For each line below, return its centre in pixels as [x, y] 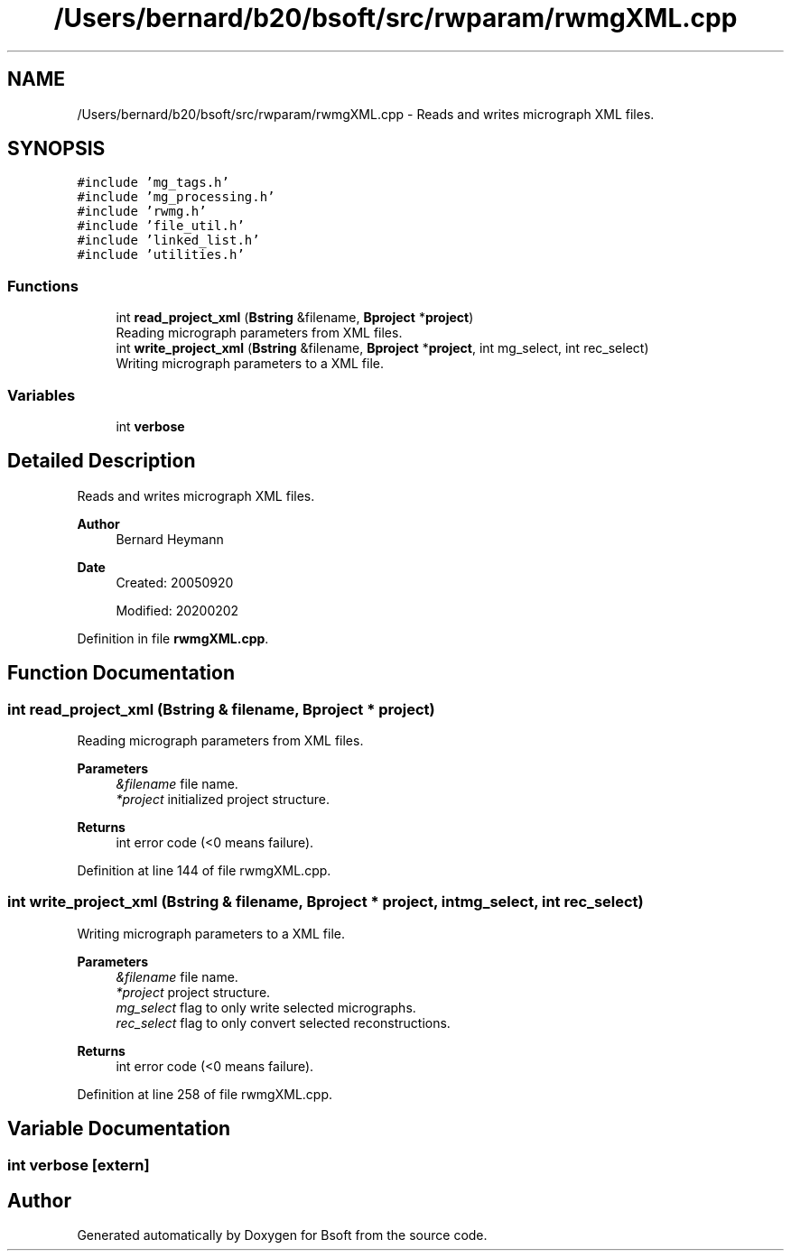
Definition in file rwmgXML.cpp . [173, 638]
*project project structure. [193, 992]
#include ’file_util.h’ [161, 226]
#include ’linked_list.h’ [168, 240]
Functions [43, 286]
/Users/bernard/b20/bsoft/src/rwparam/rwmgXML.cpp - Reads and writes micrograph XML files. [366, 114]
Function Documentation [121, 673]
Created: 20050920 [175, 582]
